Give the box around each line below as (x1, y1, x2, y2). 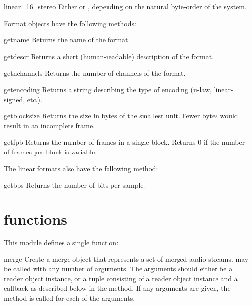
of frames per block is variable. (4, 146, 97, 156)
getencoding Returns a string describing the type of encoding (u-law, (4, 84, 212, 94)
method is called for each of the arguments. (4, 292, 135, 303)
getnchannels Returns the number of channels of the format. (4, 68, 186, 78)
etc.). (27, 94, 42, 104)
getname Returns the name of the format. (4, 35, 130, 45)
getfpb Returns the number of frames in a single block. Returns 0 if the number (4, 137, 245, 147)
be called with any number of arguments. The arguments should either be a (4, 264, 233, 274)
